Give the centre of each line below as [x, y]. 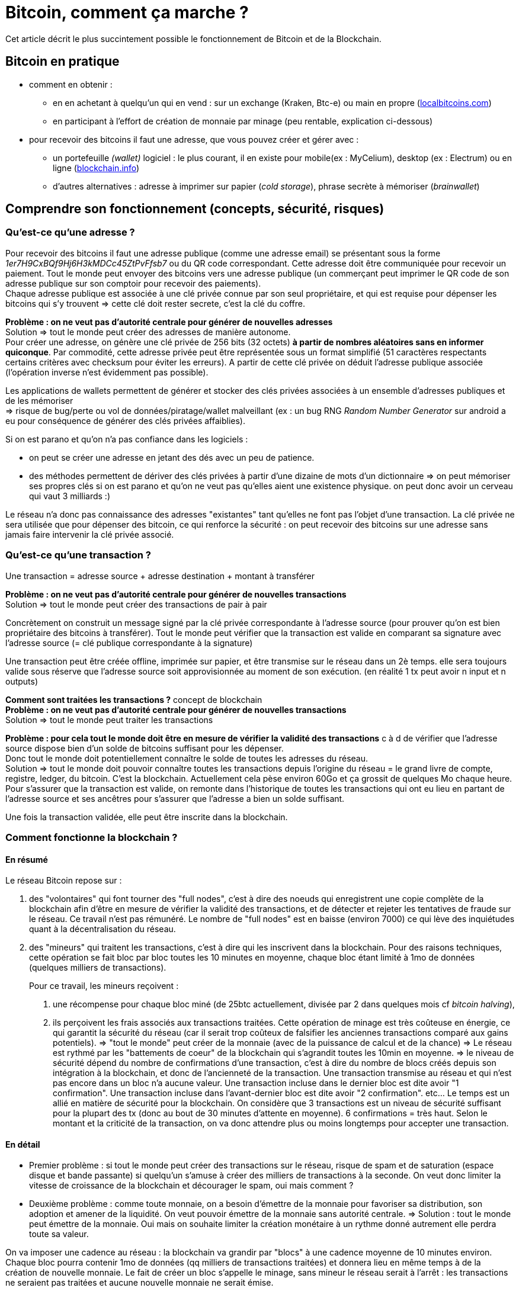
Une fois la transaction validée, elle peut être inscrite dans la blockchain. [147, 817]
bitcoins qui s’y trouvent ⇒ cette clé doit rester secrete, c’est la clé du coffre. [155, 303]
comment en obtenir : [71, 84]
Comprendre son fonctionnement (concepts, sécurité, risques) [195, 209]
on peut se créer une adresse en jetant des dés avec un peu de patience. [172, 457]
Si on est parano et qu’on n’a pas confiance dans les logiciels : [127, 439]
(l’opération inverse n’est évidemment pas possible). [107, 372]
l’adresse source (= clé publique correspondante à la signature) [129, 643]
